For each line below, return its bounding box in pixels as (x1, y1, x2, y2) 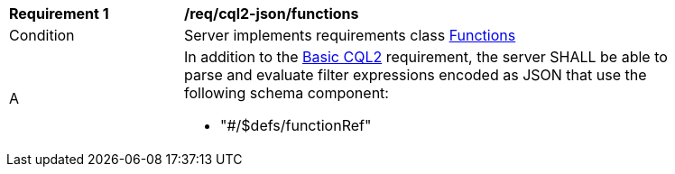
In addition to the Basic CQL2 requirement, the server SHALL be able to (184, 48, 668, 66)
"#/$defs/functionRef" (220, 116, 372, 134)
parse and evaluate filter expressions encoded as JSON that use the (184, 66, 647, 84)
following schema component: (184, 84, 389, 102)
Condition (9, 26, 75, 44)
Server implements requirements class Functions (184, 26, 516, 44)
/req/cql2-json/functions (184, 5, 359, 23)
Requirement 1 (9, 5, 109, 23)
